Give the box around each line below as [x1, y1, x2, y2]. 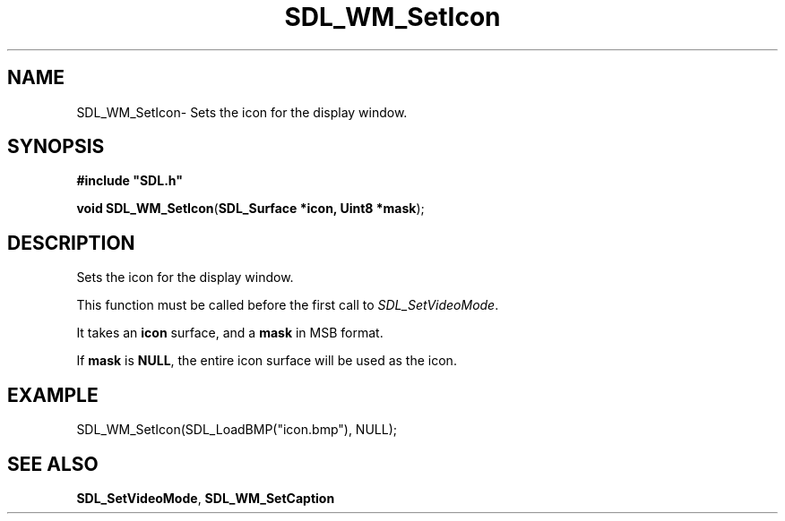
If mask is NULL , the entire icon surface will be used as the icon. [76, 353, 457, 369]
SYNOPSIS [7, 135, 105, 158]
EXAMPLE [7, 383, 99, 406]
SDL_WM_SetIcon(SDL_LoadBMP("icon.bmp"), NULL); [76, 422, 397, 438]
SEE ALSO [7, 452, 99, 475]
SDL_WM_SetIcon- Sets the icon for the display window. [76, 104, 408, 120]
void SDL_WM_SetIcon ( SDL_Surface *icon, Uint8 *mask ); [76, 201, 425, 217]
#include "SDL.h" [76, 173, 183, 189]
